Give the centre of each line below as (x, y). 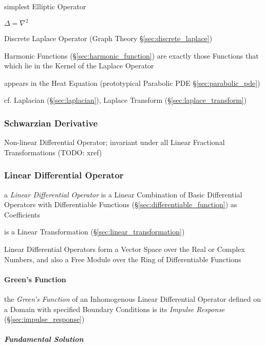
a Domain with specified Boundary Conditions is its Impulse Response (115, 309)
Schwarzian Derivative (51, 123)
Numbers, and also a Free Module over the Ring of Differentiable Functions (123, 259)
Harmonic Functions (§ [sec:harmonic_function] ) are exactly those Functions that (131, 55)
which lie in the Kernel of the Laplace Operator (79, 66)
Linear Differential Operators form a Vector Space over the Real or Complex (125, 249)
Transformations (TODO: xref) (53, 152)
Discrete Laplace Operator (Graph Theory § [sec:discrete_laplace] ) (108, 38)
